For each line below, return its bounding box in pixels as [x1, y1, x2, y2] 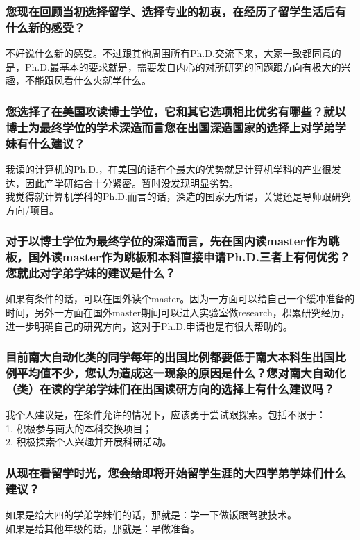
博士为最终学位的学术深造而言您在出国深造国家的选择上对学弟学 [6, 118, 346, 136]
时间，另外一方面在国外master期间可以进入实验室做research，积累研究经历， [6, 305, 350, 320]
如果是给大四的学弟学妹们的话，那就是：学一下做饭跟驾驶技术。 [6, 507, 297, 522]
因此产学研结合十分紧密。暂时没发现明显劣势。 [24, 175, 239, 190]
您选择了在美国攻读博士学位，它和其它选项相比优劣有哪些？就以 [6, 102, 346, 120]
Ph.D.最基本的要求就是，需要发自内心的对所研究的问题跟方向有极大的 [24, 59, 341, 74]
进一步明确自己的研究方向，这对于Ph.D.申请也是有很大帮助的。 [6, 318, 293, 333]
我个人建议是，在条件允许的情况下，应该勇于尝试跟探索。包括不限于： [6, 407, 326, 422]
